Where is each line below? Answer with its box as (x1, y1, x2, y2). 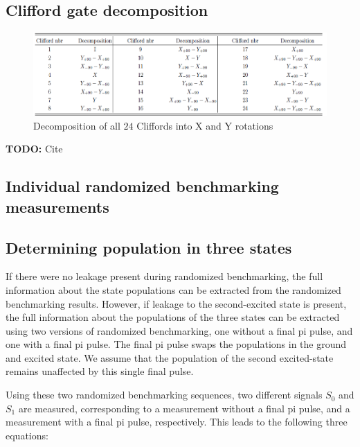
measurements (6, 195, 109, 217)
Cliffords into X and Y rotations (136, 118, 273, 132)
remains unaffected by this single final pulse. (6, 364, 194, 378)
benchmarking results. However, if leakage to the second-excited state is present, (6, 296, 347, 310)
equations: (6, 428, 48, 442)
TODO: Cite (6, 141, 63, 156)
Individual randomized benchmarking (6, 175, 279, 197)
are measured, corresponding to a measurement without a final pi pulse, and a (18, 401, 350, 415)
